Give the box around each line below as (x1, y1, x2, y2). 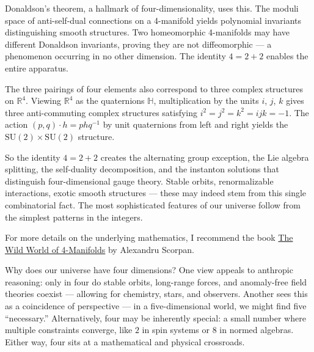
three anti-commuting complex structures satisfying (5, 106, 198, 119)
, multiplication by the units (153, 94, 259, 107)
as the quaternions (76, 94, 145, 107)
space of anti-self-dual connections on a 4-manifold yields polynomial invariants (5, 13, 301, 26)
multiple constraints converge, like (5, 323, 133, 336)
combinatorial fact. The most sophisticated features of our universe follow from (5, 198, 301, 211)
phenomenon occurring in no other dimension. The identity (5, 50, 226, 62)
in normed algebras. (219, 323, 294, 336)
